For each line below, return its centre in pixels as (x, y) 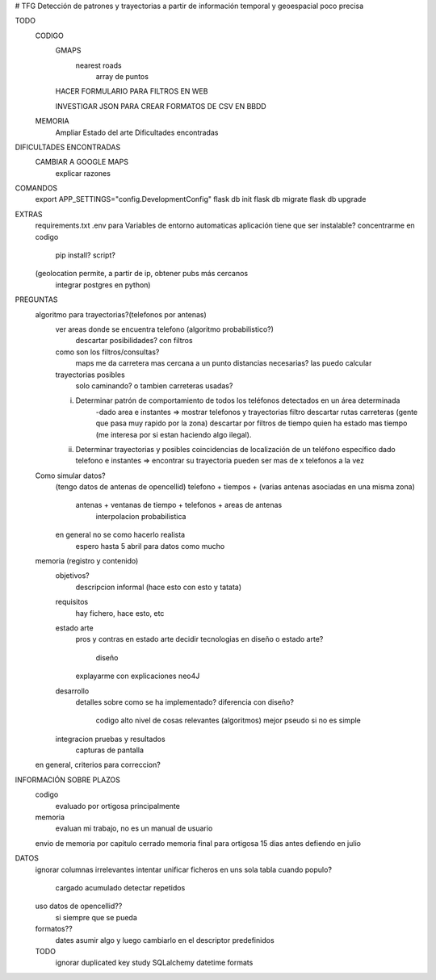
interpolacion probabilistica (141, 516)
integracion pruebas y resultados (110, 739)
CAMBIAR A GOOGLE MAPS (82, 162)
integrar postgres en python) (103, 285)
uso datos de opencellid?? (79, 906)
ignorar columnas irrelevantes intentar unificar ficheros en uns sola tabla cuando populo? (184, 869)
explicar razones (83, 173)
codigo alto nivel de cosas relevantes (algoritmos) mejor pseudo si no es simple (228, 720)
